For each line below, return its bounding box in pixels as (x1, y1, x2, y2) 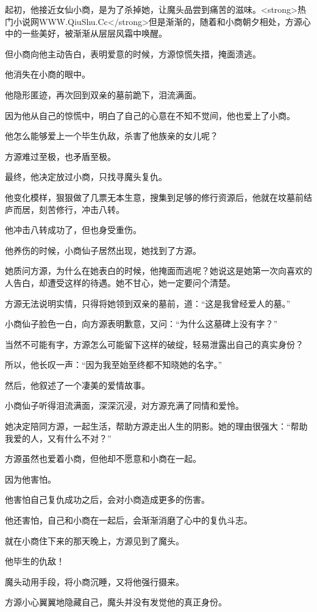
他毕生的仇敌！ (5, 555, 65, 567)
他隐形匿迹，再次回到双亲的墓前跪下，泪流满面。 (5, 88, 201, 101)
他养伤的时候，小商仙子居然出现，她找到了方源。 (5, 243, 201, 256)
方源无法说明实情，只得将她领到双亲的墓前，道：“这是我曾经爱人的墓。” (5, 297, 291, 309)
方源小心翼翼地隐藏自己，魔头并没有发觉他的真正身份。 (5, 596, 227, 608)
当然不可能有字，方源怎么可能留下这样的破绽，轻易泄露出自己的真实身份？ (5, 337, 304, 350)
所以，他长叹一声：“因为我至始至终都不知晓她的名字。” (5, 358, 223, 371)
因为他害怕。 (5, 472, 56, 485)
